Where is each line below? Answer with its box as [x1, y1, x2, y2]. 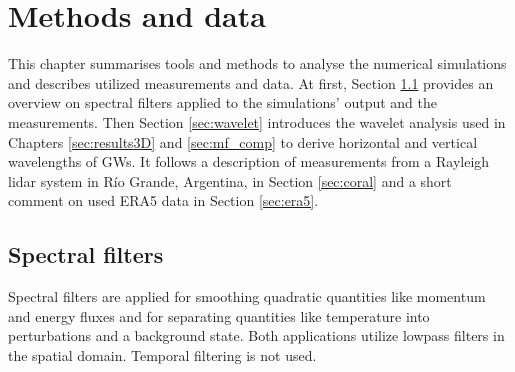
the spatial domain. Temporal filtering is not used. [8, 344, 317, 365]
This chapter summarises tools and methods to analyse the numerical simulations [8, 53, 507, 74]
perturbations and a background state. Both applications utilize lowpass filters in [8, 325, 505, 346]
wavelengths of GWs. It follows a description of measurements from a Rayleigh [8, 151, 490, 172]
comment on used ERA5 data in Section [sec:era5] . [8, 190, 319, 211]
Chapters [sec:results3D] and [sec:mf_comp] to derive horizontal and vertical [8, 131, 478, 152]
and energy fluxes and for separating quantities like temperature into [8, 305, 430, 326]
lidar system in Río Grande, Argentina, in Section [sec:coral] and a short [8, 170, 452, 191]
